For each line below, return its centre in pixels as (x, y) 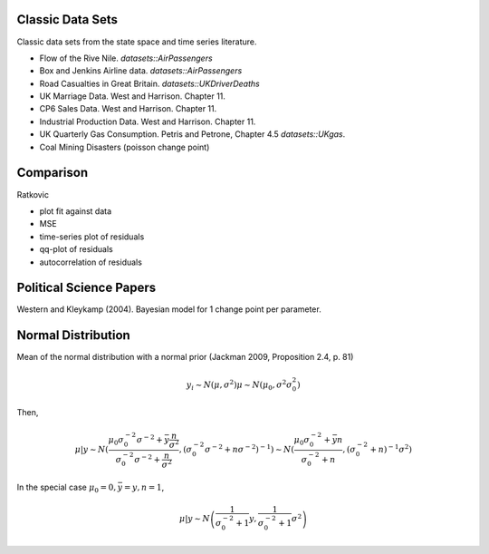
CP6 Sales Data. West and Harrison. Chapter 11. (128, 109)
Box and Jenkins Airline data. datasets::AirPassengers (141, 71)
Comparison (53, 173)
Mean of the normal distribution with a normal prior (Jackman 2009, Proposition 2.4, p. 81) (185, 357)
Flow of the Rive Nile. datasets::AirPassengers (126, 58)
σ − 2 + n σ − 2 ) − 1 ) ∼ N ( (249, 449)
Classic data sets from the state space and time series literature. (137, 42)
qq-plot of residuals (76, 249)
